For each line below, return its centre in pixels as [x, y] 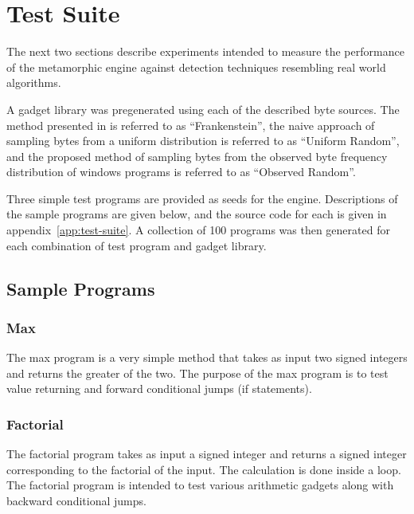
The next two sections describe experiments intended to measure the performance [205, 51]
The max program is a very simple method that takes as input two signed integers [207, 357]
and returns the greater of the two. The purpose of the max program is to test [197, 373]
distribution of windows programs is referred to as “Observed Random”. [181, 172]
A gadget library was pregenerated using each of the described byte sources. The [203, 109]
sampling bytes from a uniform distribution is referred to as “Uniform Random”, [203, 141]
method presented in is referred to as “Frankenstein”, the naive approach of [191, 125]
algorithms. [34, 82]
